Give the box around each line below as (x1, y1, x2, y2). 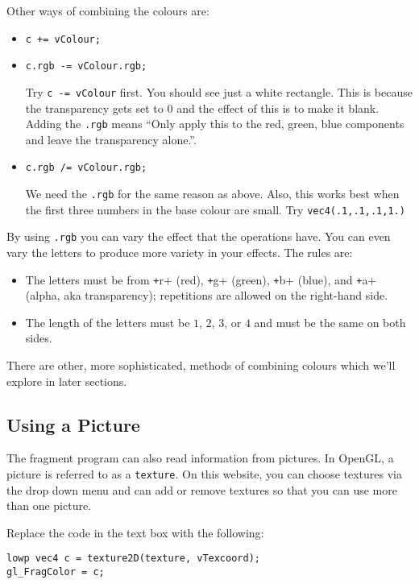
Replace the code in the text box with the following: (6, 524, 264, 541)
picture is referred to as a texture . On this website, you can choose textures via (6, 466, 402, 483)
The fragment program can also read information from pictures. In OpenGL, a (6, 449, 394, 466)
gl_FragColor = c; (6, 566, 105, 578)
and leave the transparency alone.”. (25, 130, 197, 147)
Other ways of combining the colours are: (6, 2, 209, 19)
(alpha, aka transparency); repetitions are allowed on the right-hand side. (25, 287, 388, 304)
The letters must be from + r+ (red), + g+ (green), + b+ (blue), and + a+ (25, 271, 377, 288)
